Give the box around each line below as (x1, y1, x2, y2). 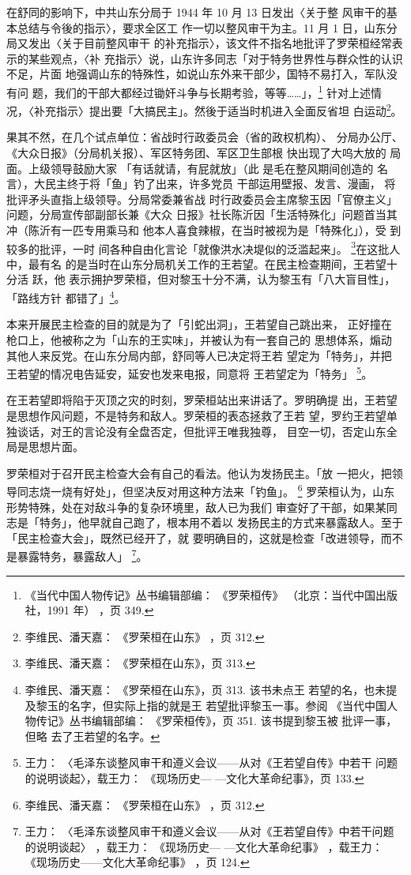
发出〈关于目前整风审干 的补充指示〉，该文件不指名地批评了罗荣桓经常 (28, 35, 392, 51)
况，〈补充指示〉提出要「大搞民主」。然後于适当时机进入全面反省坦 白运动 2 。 (6, 100, 402, 118)
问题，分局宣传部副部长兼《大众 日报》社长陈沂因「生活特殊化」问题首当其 (6, 206, 398, 223)
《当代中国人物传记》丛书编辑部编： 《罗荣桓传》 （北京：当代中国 (25, 586, 376, 603)
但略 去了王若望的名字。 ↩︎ (25, 727, 160, 744)
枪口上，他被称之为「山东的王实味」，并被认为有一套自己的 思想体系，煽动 (6, 331, 392, 347)
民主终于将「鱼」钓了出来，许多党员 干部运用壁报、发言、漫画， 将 (44, 175, 396, 192)
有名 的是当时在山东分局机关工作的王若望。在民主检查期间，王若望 (39, 255, 386, 272)
